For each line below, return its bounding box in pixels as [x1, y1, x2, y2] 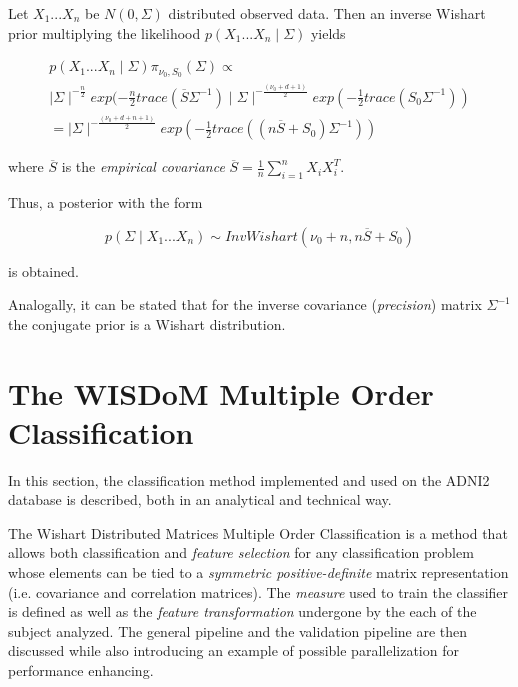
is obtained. [8, 260, 79, 281]
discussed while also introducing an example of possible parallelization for [8, 640, 459, 661]
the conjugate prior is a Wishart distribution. [8, 313, 286, 334]
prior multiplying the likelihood [8, 22, 201, 43]
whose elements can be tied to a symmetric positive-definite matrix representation [8, 562, 509, 583]
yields [310, 22, 346, 43]
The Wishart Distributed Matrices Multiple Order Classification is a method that [8, 522, 508, 543]
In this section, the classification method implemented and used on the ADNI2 [8, 469, 490, 490]
